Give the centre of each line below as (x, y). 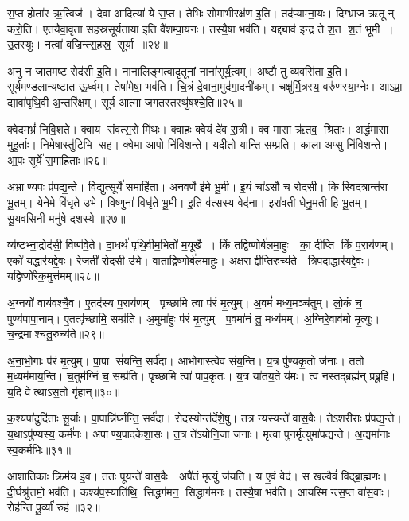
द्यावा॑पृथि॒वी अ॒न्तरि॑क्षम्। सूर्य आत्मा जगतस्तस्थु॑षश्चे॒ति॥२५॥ (125, 101)
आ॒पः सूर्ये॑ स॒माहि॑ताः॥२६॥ (58, 159)
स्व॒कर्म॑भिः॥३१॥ (39, 449)
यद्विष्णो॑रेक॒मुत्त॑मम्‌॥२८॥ (53, 276)
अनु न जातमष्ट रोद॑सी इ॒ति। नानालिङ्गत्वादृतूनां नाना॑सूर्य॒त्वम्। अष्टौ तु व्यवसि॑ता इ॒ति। (178, 70)
